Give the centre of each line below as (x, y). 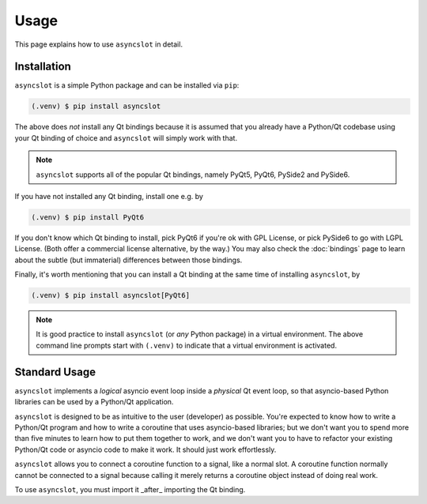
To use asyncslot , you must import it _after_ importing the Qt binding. (130, 489)
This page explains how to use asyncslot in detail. (99, 44)
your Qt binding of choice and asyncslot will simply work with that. (126, 137)
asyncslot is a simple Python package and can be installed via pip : (127, 85)
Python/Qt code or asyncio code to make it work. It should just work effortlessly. (145, 449)
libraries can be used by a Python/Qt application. (94, 402)
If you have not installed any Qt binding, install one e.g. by (109, 196)
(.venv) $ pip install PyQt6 (88, 217)
